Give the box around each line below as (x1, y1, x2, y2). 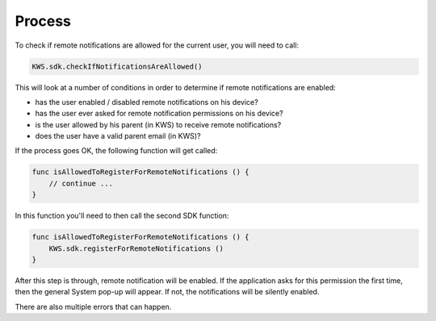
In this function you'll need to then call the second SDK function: (15, 211, 229, 221)
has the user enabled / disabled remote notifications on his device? (35, 97, 258, 106)
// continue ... (48, 178, 113, 188)
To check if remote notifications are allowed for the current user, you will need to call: (15, 40, 299, 50)
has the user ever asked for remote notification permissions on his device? (35, 109, 283, 119)
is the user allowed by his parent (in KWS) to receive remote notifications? (35, 119, 282, 129)
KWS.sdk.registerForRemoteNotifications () (48, 244, 224, 253)
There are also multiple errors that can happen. (15, 302, 172, 311)
